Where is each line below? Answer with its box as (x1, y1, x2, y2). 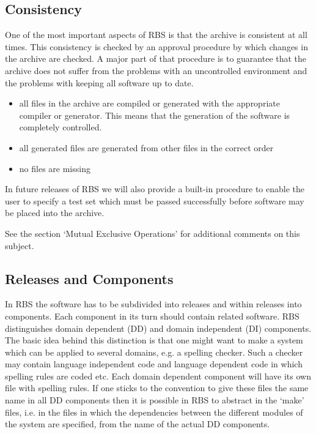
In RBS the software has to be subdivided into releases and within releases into (5, 297, 302, 310)
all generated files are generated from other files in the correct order (19, 141, 274, 154)
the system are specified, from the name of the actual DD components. (5, 417, 270, 430)
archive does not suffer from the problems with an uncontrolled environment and (5, 64, 307, 77)
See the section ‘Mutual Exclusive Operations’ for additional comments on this (5, 226, 300, 239)
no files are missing (19, 162, 90, 174)
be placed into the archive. (5, 206, 105, 219)
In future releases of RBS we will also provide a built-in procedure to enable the (5, 182, 305, 195)
